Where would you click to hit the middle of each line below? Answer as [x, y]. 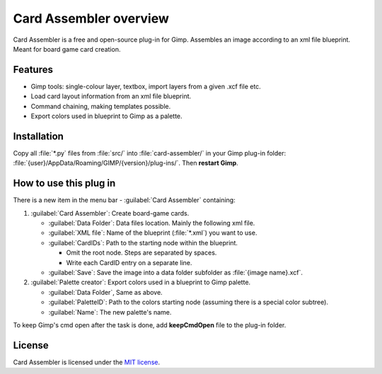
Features [33, 70]
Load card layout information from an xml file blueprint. [111, 96]
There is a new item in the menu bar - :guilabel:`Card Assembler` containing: [125, 200]
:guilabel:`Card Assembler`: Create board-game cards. [110, 213]
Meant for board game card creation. [67, 49]
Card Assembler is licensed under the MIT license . [87, 362]
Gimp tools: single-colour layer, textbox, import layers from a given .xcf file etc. [146, 86]
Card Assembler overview [91, 18]
